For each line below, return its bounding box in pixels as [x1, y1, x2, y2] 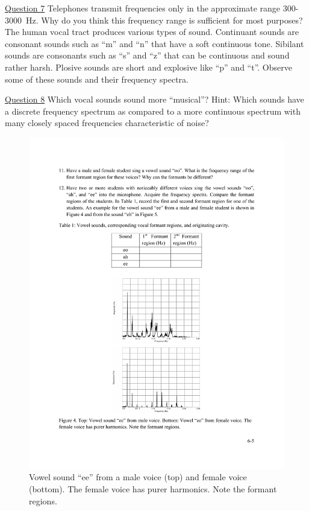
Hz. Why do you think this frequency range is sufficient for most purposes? [25, 13, 303, 26]
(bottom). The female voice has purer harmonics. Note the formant [29, 483, 277, 495]
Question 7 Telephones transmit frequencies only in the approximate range [5, 2, 281, 14]
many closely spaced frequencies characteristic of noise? [5, 116, 209, 129]
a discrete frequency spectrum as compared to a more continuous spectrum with [5, 104, 301, 117]
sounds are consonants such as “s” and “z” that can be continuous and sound [5, 49, 290, 62]
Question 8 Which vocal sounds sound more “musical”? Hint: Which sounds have [5, 93, 304, 106]
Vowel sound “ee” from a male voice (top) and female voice [29, 471, 247, 483]
